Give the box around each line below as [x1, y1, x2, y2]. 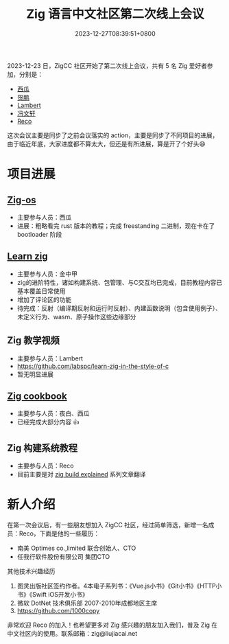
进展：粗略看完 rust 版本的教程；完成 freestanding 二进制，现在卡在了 [16, 221, 215, 230]
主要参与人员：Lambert [16, 354, 84, 363]
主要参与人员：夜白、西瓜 [16, 409, 90, 417]
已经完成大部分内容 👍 [16, 418, 80, 426]
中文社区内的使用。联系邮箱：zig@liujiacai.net [7, 630, 138, 638]
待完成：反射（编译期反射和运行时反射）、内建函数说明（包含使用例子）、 [16, 303, 221, 312]
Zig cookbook [7, 390, 67, 402]
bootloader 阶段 [16, 230, 62, 238]
